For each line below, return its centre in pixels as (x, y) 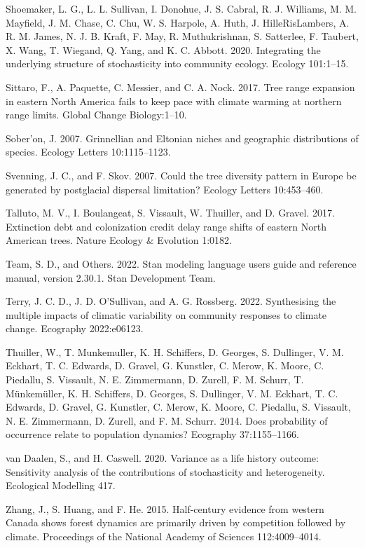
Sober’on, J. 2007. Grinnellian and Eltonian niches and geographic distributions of (182, 138)
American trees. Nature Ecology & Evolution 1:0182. (119, 240)
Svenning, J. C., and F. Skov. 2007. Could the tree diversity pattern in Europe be (181, 175)
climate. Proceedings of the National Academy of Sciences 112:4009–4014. (164, 536)
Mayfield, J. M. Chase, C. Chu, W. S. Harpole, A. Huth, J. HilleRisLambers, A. (178, 22)
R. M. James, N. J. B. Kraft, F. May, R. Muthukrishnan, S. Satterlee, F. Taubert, (182, 36)
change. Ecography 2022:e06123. (75, 328)
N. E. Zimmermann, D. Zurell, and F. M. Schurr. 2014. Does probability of (167, 420)
